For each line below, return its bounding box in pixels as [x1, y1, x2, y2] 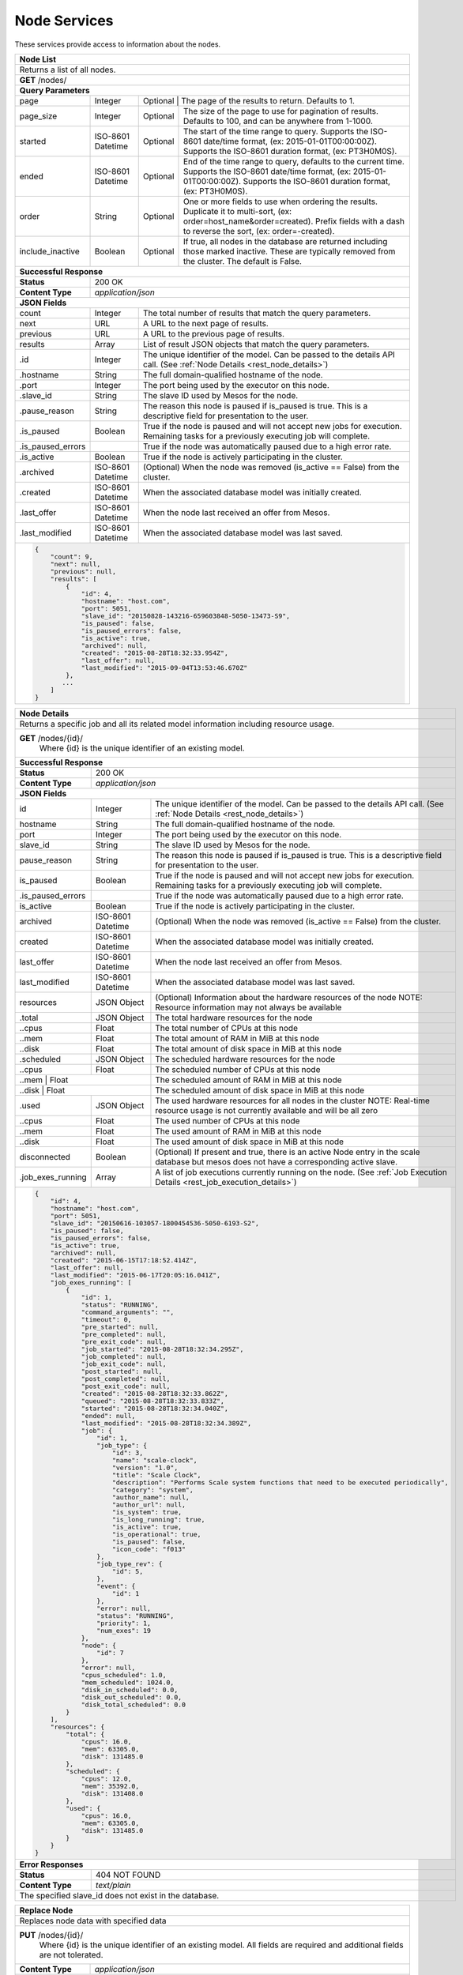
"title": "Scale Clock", [111, 1470, 201, 1479]
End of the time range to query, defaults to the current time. [183, 156, 405, 167]
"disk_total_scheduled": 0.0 [81, 1700, 186, 1709]
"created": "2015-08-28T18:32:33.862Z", [81, 1389, 228, 1398]
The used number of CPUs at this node [155, 1115, 300, 1126]
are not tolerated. [39, 1949, 104, 1960]
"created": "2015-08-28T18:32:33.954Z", [81, 649, 228, 657]
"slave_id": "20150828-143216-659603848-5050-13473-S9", [81, 611, 291, 620]
